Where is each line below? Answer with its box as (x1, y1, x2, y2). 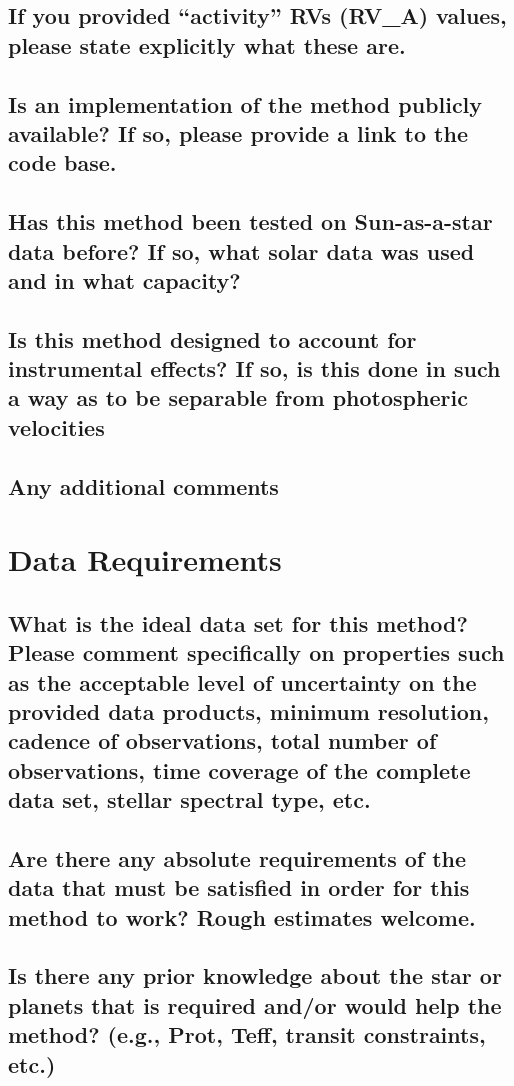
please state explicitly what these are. (8, 29, 406, 60)
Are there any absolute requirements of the (8, 842, 467, 873)
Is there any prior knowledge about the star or (8, 960, 502, 991)
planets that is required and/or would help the (8, 989, 502, 1020)
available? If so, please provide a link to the (8, 117, 468, 148)
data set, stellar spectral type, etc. (8, 784, 371, 815)
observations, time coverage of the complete (8, 754, 471, 785)
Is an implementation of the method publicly (8, 88, 483, 119)
